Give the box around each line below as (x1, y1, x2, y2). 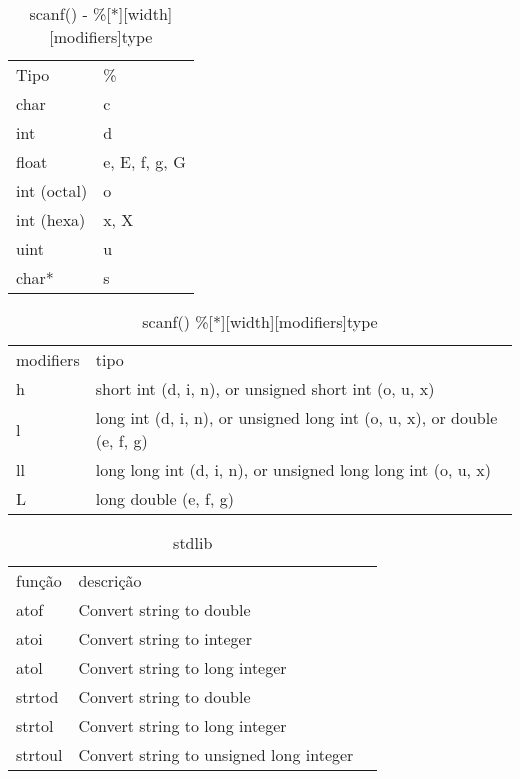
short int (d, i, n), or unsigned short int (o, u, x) (95, 377, 435, 400)
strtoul (16, 743, 63, 766)
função (16, 569, 62, 592)
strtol (16, 714, 54, 737)
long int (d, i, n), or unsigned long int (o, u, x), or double (95, 406, 498, 429)
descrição (78, 569, 142, 592)
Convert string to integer (78, 627, 252, 650)
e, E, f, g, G (103, 150, 186, 173)
